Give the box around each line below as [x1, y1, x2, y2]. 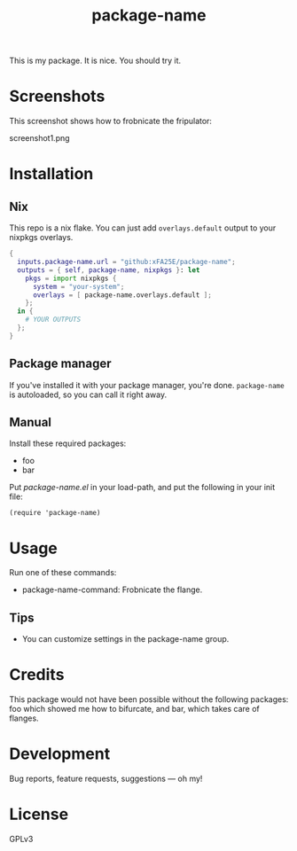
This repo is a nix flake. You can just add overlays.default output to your [9, 223, 277, 233]
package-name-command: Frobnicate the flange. [21, 584, 203, 595]
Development [9, 744, 111, 764]
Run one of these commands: [9, 567, 117, 578]
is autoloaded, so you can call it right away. [9, 389, 167, 400]
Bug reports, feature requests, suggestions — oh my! [9, 773, 203, 784]
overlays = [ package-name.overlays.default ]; [32, 290, 213, 300]
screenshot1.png [9, 133, 70, 144]
